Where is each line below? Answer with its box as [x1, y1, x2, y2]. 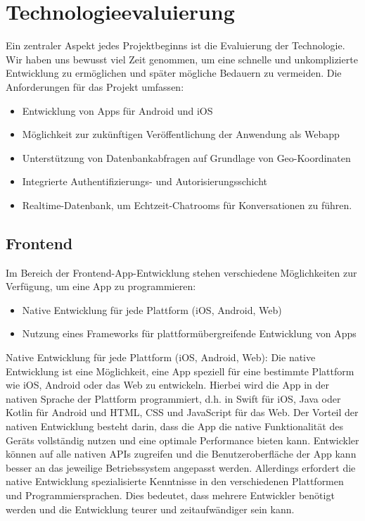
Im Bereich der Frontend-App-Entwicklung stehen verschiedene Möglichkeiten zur [6, 265, 357, 280]
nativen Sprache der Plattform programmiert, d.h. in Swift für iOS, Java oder [6, 391, 341, 406]
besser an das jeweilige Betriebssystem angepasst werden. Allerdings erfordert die [6, 460, 356, 475]
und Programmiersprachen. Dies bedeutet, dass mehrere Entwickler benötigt [6, 487, 335, 502]
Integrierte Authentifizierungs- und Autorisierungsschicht [22, 174, 267, 189]
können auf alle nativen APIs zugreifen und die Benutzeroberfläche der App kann [6, 446, 357, 461]
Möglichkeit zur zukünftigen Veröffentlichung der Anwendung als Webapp [22, 127, 340, 142]
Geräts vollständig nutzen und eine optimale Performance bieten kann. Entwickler [6, 432, 359, 447]
